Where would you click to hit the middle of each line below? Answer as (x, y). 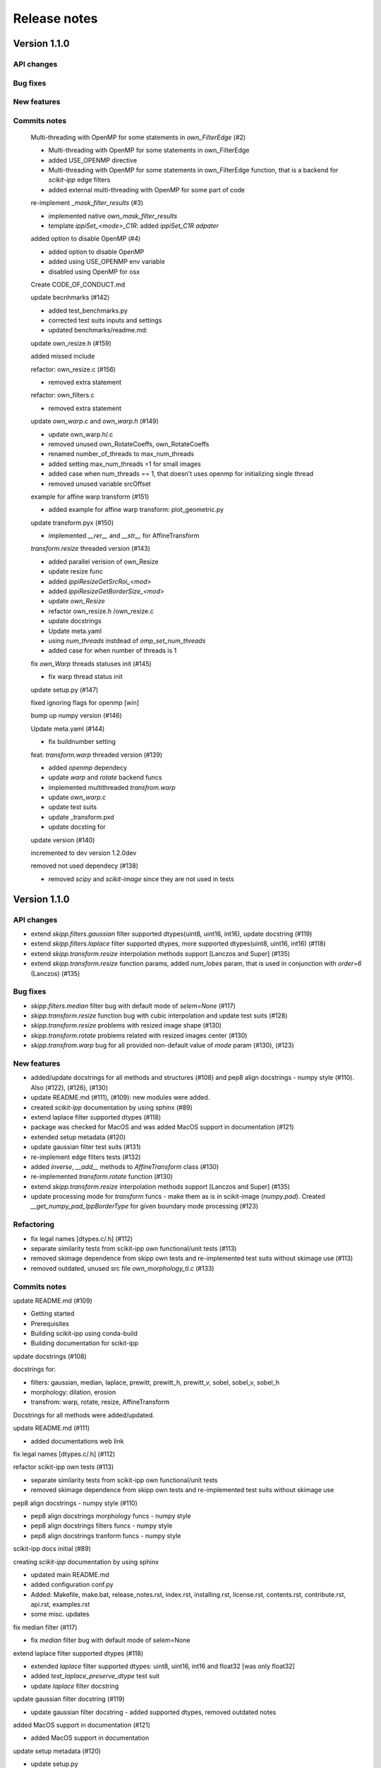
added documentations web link (77, 1441)
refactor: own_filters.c (62, 395)
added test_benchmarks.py (88, 310)
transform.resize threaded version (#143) (91, 549)
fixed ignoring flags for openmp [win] (85, 702)
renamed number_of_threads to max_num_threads (121, 454)
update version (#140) (63, 840)
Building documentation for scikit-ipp (85, 1343)
